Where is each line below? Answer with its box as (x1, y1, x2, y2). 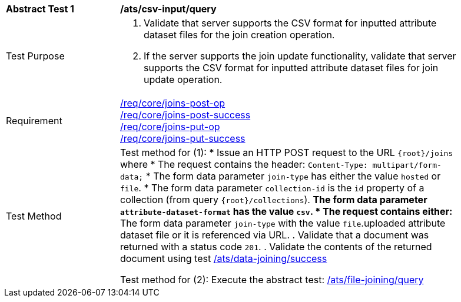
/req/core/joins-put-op (120, 121, 220, 132)
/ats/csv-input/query (120, 3, 217, 15)
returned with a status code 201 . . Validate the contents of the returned (120, 241, 432, 253)
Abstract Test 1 (6, 3, 74, 15)
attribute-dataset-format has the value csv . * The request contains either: (120, 205, 453, 217)
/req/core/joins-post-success (120, 109, 251, 121)
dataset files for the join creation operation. (144, 29, 335, 41)
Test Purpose (6, 50, 65, 62)
